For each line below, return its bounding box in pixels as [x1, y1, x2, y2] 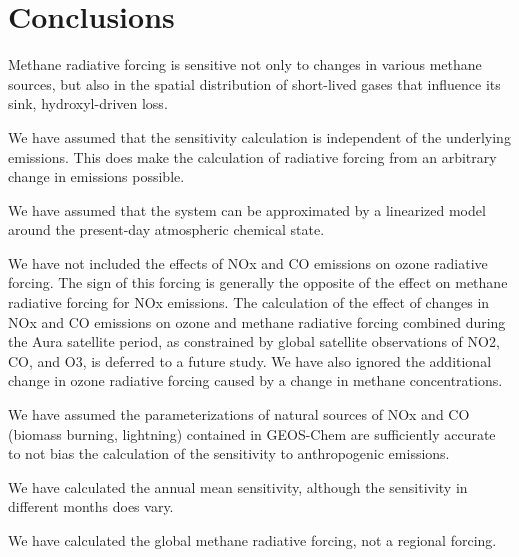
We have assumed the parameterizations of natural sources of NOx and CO [8, 404, 470, 425]
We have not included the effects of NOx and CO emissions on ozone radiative [8, 252, 488, 273]
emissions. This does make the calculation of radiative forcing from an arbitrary [8, 146, 497, 167]
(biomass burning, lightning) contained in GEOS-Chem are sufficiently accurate [8, 423, 496, 444]
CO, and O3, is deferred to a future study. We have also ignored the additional [8, 350, 492, 371]
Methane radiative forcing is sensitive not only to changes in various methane [8, 54, 482, 75]
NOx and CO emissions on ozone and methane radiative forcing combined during [8, 311, 506, 332]
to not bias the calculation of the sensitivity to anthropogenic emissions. [8, 443, 450, 464]
